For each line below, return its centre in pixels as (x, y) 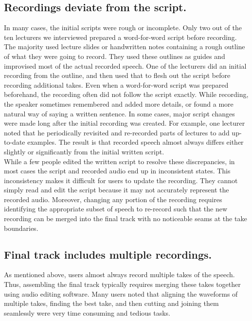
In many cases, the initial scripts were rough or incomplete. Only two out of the (123, 28)
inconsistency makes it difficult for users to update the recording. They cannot (121, 180)
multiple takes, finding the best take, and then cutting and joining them (111, 303)
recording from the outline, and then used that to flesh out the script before (117, 75)
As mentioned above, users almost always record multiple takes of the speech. (119, 274)
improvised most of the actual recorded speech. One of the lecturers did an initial (125, 66)
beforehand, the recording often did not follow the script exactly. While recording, (126, 94)
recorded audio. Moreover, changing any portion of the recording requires (113, 199)
